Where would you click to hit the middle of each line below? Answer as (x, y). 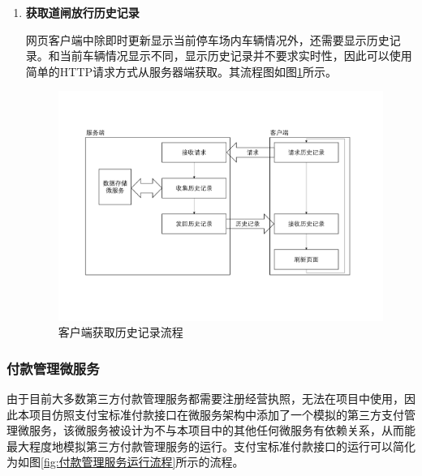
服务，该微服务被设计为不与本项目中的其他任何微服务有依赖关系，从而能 (222, 430)
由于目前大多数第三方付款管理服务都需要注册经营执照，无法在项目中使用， (205, 398)
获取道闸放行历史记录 (82, 12)
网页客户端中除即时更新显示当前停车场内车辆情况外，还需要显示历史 (207, 39)
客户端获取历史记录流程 (121, 332)
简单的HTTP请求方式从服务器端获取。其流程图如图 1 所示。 (181, 71)
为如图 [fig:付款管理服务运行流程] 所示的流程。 (125, 462)
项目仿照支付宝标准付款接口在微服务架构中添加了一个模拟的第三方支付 (216, 414)
